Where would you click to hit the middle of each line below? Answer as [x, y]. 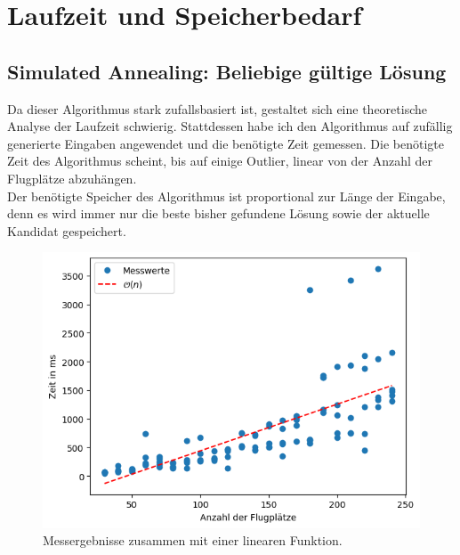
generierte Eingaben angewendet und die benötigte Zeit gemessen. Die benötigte [226, 143]
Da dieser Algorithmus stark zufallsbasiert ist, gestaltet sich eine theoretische [217, 108]
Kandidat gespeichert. [67, 230]
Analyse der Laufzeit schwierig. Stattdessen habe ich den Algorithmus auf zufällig [230, 126]
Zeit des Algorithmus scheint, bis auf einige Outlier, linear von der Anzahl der [220, 161]
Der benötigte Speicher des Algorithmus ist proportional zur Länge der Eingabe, [226, 196]
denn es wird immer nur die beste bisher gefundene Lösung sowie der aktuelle [218, 213]
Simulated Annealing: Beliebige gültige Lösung [227, 71]
